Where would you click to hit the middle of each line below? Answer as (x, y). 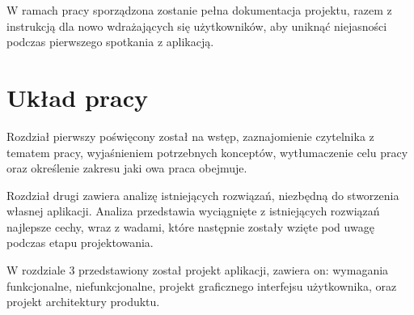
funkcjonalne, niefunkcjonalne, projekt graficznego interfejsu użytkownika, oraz (202, 285)
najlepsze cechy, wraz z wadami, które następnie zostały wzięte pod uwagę (190, 226)
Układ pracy (78, 97)
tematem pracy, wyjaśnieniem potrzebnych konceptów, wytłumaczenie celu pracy (207, 152)
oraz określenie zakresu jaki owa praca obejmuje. (127, 168)
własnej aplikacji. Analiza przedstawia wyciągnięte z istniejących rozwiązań (193, 211)
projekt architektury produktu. (83, 302)
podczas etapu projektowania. (80, 243)
